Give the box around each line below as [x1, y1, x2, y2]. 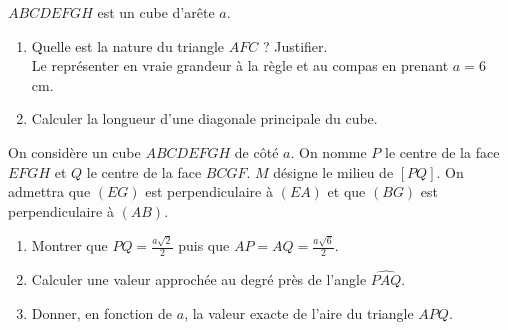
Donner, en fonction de [31, 302, 173, 323]
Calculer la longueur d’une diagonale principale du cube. [31, 108, 378, 129]
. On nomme [290, 141, 367, 162]
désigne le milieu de [273, 161, 394, 182]
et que [327, 181, 366, 202]
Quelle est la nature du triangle [31, 35, 225, 56]
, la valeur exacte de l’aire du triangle [184, 302, 414, 323]
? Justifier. [262, 35, 328, 56]
